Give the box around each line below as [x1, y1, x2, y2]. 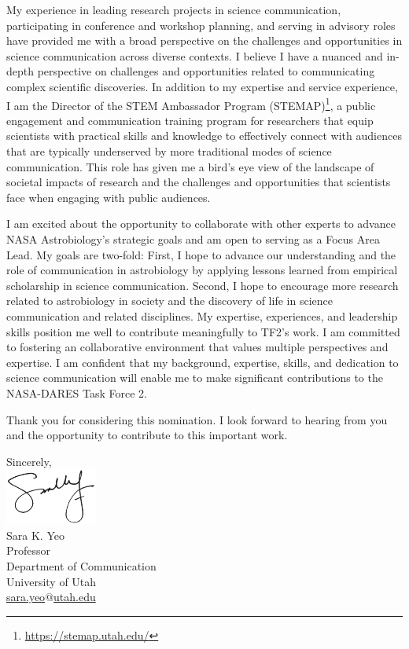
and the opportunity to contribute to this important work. [6, 427, 288, 443]
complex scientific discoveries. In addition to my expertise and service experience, [6, 78, 398, 94]
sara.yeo [6, 588, 46, 605]
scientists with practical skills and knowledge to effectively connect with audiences [6, 127, 402, 144]
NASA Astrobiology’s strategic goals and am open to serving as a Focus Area [6, 230, 380, 247]
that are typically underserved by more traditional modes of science [6, 143, 332, 159]
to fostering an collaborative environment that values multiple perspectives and [6, 339, 389, 355]
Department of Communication [6, 558, 157, 574]
